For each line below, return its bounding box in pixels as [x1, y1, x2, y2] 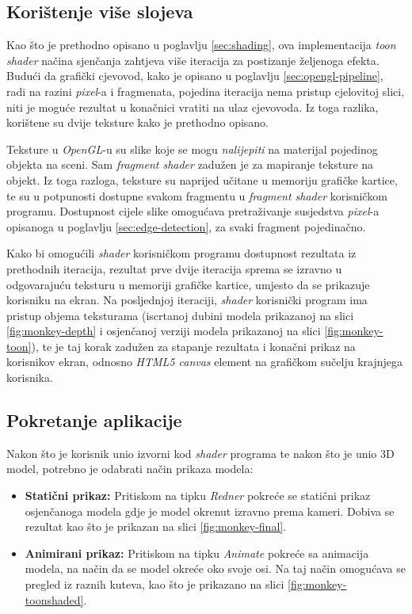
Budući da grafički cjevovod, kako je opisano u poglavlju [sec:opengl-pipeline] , [6, 67, 383, 84]
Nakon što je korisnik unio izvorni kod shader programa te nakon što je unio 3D [6, 444, 395, 461]
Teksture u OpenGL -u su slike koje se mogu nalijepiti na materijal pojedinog [6, 140, 378, 157]
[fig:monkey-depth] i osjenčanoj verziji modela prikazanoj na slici [6, 322, 321, 339]
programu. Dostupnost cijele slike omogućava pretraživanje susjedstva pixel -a [6, 203, 380, 219]
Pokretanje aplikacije [6, 408, 182, 433]
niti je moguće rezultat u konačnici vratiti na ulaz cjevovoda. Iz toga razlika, [6, 98, 379, 115]
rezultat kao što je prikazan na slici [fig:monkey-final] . [25, 518, 287, 535]
